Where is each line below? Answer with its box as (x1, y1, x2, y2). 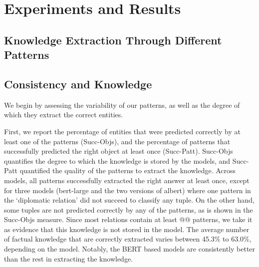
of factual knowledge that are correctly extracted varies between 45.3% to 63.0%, (4, 234, 252, 244)
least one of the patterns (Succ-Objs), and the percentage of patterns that (4, 136, 231, 146)
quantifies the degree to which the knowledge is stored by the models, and (4, 155, 231, 166)
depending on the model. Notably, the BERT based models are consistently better (4, 244, 256, 254)
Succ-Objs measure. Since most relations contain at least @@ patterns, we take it (4, 214, 253, 225)
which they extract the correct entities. (4, 109, 123, 120)
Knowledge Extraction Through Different (4, 32, 222, 47)
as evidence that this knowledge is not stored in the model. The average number (4, 224, 250, 234)
